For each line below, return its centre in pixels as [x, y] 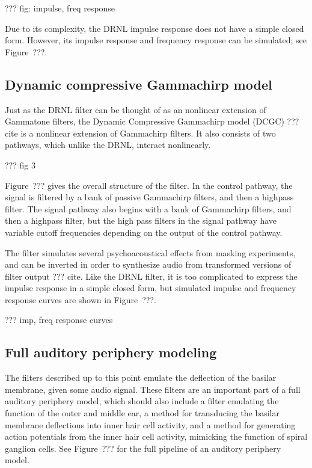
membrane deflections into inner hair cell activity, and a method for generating [150, 424]
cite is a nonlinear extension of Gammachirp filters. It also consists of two [140, 133]
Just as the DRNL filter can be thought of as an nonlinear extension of [136, 109]
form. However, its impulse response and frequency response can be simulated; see [156, 40]
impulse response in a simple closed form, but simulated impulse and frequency [151, 288]
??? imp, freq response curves [59, 320]
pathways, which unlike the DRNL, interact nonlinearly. [108, 145]
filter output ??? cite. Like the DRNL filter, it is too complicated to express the [151, 276]
